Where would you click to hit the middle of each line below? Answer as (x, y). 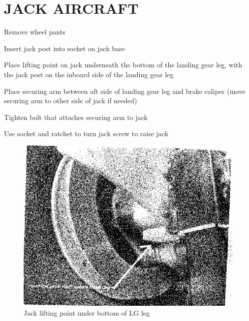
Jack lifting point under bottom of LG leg (87, 312)
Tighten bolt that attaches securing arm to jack (76, 117)
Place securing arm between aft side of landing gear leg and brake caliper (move (125, 91)
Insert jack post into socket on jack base (64, 48)
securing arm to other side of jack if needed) (71, 101)
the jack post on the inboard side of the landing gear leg (89, 74)
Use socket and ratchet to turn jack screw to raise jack (86, 133)
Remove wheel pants (35, 32)
